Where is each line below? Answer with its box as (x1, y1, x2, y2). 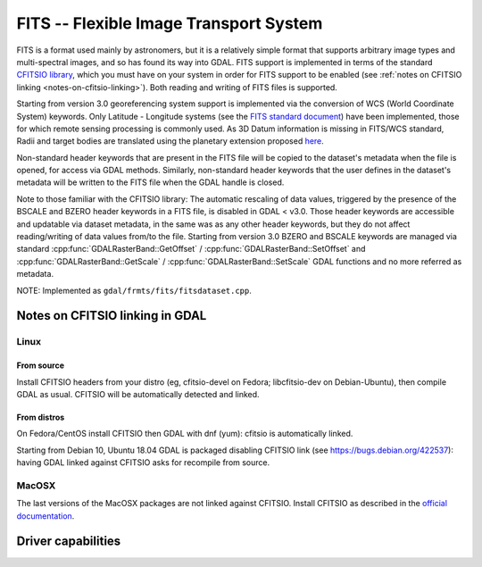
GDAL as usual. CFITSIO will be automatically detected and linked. (16, 388, 260, 399)
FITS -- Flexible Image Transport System (16, 13, 323, 33)
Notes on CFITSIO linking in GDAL (16, 308, 207, 323)
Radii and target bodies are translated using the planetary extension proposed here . (16, 136, 325, 146)
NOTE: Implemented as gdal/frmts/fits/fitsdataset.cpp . (16, 285, 252, 296)
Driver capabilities (16, 534, 121, 549)
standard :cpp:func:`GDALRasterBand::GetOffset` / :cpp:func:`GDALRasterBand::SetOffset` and (16, 244, 366, 254)
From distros (16, 412, 65, 422)
